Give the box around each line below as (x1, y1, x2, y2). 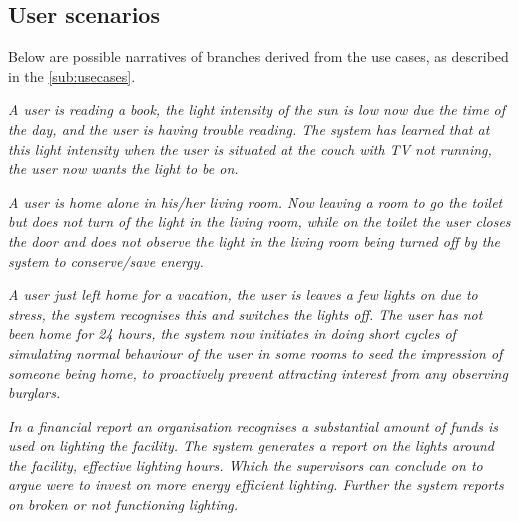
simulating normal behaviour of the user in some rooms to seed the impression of (8, 342, 503, 363)
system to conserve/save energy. (8, 250, 204, 271)
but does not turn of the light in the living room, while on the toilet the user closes (8, 211, 511, 232)
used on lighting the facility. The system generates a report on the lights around (8, 435, 494, 456)
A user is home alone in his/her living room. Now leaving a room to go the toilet (8, 191, 503, 212)
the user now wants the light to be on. (8, 158, 239, 179)
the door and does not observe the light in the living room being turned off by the (8, 230, 500, 251)
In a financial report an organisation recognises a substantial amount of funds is (8, 415, 498, 436)
